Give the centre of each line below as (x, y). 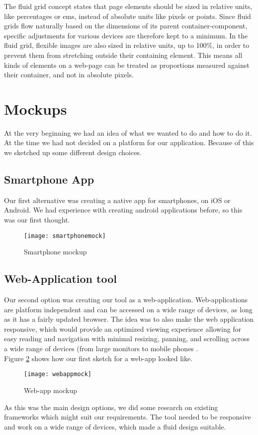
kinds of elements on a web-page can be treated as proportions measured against (127, 65)
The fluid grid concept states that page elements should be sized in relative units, (128, 6)
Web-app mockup (50, 390)
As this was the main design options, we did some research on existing (111, 407)
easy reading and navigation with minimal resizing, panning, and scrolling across (127, 338)
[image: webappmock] (58, 374)
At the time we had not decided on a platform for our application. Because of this (129, 142)
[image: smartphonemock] (65, 236)
